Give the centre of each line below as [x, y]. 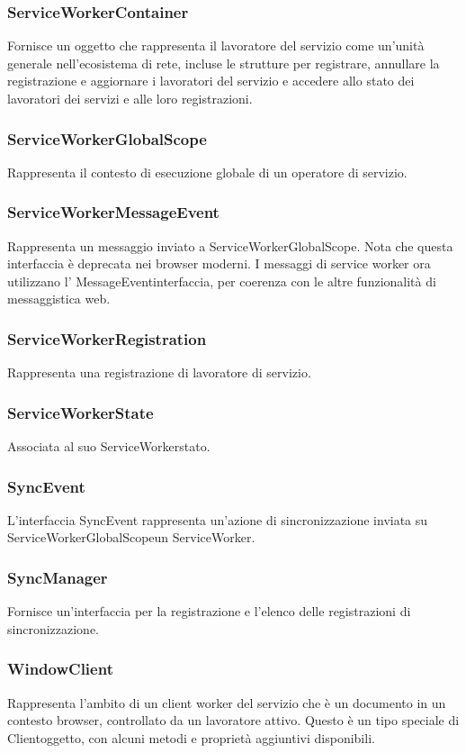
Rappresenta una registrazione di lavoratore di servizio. [159, 372]
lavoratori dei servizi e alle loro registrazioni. [130, 98]
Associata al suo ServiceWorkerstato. [109, 446]
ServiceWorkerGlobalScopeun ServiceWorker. [131, 537]
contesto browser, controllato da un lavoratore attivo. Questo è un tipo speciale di [233, 720]
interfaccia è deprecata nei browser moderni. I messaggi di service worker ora [219, 263]
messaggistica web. [59, 299]
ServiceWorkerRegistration [107, 338]
